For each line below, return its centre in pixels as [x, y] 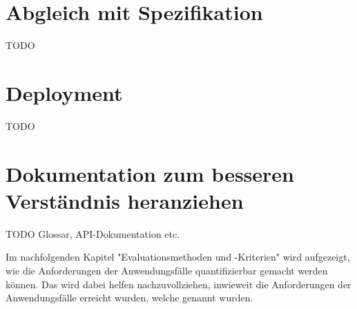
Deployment [64, 92]
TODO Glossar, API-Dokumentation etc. [93, 233]
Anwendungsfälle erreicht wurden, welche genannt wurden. [129, 298]
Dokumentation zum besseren [150, 173]
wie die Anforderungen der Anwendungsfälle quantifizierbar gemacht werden [167, 270]
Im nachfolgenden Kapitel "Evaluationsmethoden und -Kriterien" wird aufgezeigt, [178, 257]
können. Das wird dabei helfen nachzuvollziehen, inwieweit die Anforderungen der [178, 284]
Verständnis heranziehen [125, 200]
